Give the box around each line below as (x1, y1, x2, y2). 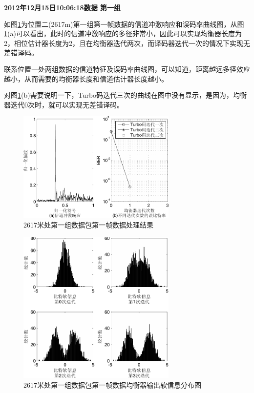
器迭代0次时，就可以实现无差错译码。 (4, 99, 124, 109)
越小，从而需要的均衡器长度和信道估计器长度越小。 (4, 73, 168, 83)
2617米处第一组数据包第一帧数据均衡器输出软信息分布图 (23, 379, 201, 390)
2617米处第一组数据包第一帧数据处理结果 (23, 220, 153, 230)
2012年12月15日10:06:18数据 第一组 (4, 2, 121, 12)
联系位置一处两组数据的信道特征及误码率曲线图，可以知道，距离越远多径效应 (4, 63, 250, 74)
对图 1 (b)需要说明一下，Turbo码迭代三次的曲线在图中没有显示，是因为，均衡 (4, 90, 247, 100)
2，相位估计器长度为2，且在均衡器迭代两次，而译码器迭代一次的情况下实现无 (4, 38, 250, 48)
